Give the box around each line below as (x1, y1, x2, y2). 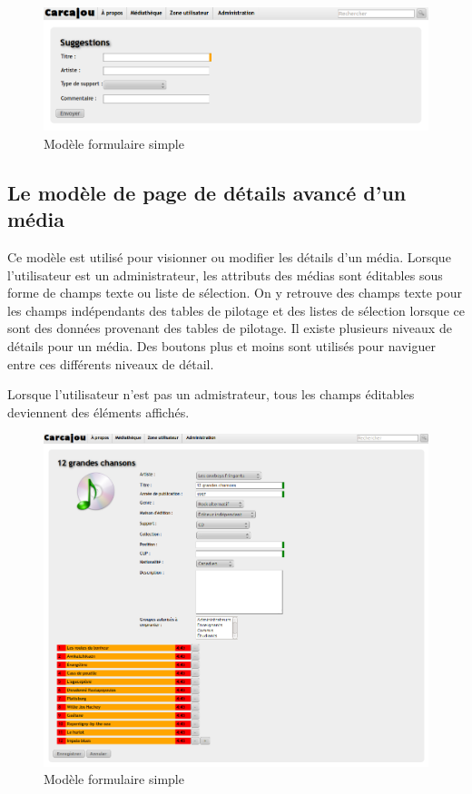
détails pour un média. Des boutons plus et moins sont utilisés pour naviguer (7, 336, 436, 355)
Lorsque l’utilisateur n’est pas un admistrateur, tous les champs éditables (7, 385, 415, 404)
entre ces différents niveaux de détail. (7, 354, 214, 373)
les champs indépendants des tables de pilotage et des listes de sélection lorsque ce (7, 300, 465, 319)
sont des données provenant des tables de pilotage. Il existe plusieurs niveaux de (7, 319, 452, 338)
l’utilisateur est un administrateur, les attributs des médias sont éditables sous (7, 265, 443, 284)
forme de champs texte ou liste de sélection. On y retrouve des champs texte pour (7, 283, 462, 302)
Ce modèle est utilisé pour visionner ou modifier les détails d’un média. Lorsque (7, 247, 451, 266)
